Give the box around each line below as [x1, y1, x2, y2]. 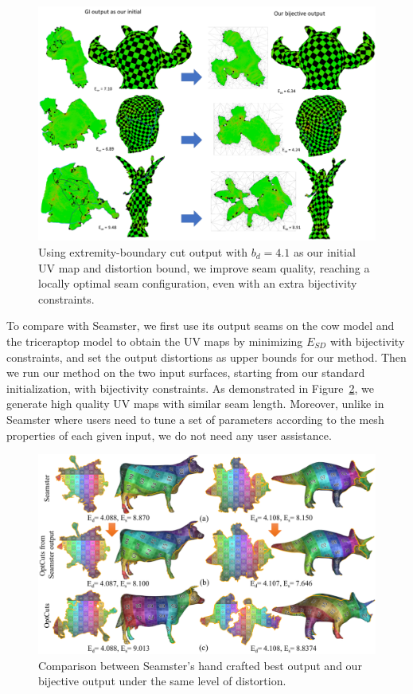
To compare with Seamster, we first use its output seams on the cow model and [6, 317, 395, 334]
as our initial [293, 243, 356, 260]
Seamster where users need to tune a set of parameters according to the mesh [6, 410, 384, 427]
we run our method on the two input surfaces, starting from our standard [6, 364, 365, 381]
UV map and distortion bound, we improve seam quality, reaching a [38, 259, 370, 276]
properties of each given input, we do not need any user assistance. [6, 426, 332, 443]
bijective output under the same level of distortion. [38, 672, 286, 689]
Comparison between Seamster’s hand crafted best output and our [38, 657, 362, 673]
